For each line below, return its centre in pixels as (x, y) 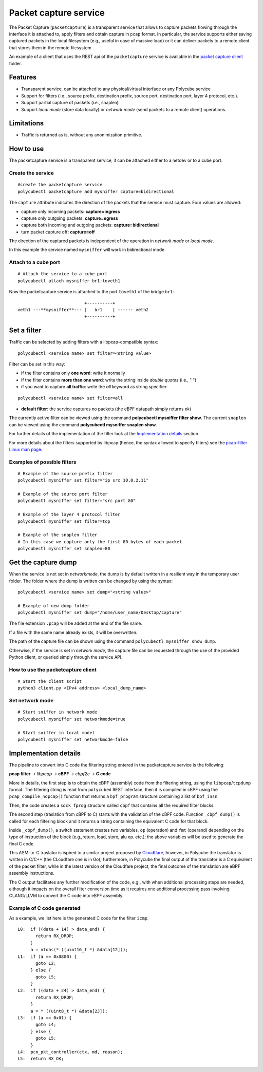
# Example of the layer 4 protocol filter (69, 515)
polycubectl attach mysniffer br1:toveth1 (69, 281)
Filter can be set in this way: (37, 364)
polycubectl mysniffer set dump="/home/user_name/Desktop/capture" (100, 613)
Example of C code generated (45, 908)
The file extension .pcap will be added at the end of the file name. (75, 623)
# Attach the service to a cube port (63, 274)
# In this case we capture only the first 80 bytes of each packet (100, 542)
